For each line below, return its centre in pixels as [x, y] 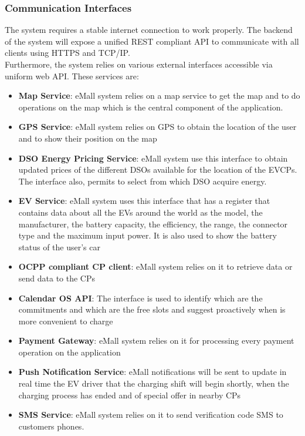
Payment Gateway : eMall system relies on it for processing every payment [156, 341]
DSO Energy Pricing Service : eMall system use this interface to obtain [153, 158]
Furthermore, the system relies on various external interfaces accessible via [139, 64]
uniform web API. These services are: [72, 76]
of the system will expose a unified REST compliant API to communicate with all [152, 41]
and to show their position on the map [88, 138]
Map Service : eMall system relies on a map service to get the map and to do [159, 95]
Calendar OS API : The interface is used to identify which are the [140, 298]
